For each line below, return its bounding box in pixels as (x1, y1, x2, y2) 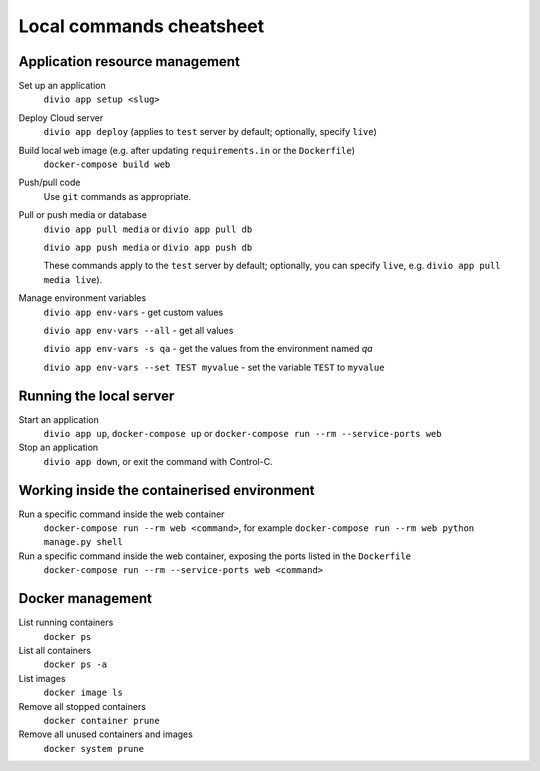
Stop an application (18, 441, 99, 454)
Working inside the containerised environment (18, 481, 315, 499)
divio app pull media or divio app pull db (43, 223, 253, 235)
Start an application (18, 413, 99, 425)
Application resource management (18, 53, 240, 70)
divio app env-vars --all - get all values (43, 324, 234, 336)
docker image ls (43, 687, 124, 699)
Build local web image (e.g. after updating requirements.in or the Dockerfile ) (18, 144, 355, 156)
